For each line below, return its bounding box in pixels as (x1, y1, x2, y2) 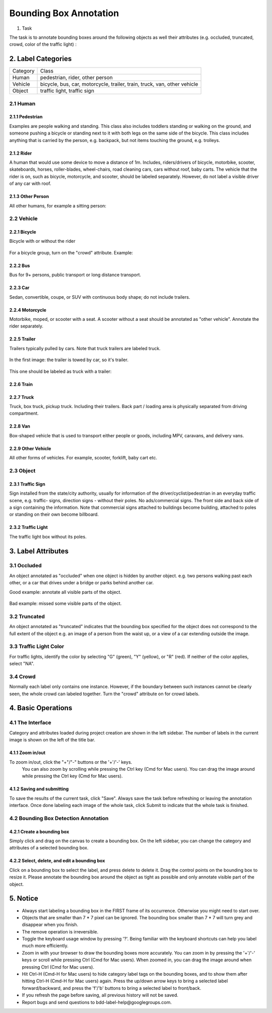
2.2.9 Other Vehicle (9, 445, 51, 451)
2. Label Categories (9, 54, 72, 63)
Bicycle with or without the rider (9, 238, 76, 244)
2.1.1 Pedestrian (9, 114, 43, 120)
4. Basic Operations (9, 704, 73, 712)
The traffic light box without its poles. (9, 533, 87, 539)
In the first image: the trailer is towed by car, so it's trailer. (9, 357, 128, 363)
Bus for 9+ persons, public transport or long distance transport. (9, 272, 141, 278)
